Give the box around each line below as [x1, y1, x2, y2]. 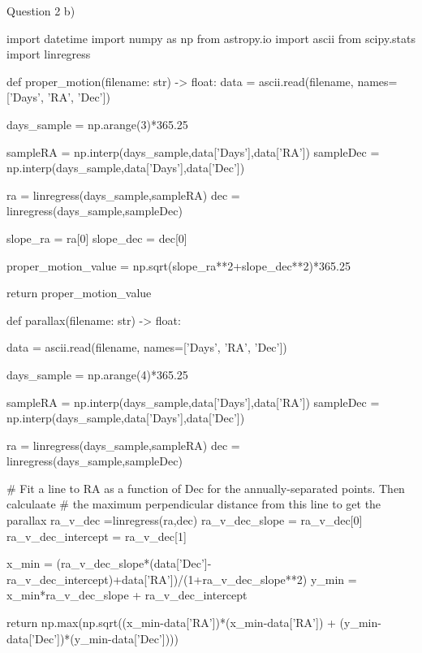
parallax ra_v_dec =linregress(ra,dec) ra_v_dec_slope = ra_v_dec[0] [6, 512, 363, 529]
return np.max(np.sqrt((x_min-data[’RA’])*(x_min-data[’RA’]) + [6, 614, 336, 631]
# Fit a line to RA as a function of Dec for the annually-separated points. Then [6, 479, 405, 496]
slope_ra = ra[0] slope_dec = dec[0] [6, 229, 187, 246]
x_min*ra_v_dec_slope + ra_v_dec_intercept [6, 586, 248, 603]
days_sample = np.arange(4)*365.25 [6, 365, 188, 383]
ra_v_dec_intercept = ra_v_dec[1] [6, 527, 187, 544]
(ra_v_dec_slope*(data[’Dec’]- [56, 555, 212, 572]
